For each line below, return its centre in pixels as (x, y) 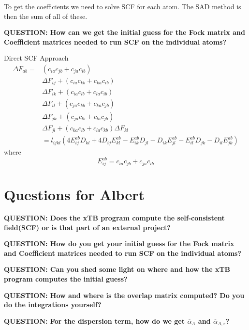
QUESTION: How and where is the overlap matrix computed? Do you (124, 295)
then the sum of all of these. (46, 16)
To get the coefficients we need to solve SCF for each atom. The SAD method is (123, 6)
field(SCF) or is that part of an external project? (87, 227)
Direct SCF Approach (36, 58)
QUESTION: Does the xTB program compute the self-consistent (114, 218)
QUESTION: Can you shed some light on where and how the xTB (117, 269)
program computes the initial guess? (66, 279)
